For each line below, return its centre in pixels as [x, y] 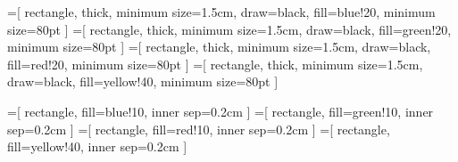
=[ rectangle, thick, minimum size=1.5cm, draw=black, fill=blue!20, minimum [221, 12]
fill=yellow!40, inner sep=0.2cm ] [97, 146]
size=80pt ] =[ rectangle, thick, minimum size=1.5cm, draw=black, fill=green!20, [229, 29]
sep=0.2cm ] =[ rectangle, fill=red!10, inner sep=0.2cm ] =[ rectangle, [199, 129]
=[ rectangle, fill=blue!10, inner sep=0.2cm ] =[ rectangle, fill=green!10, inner [221, 111]
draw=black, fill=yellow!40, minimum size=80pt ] [143, 81]
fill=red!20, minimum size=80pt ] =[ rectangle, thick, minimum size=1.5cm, [215, 64]
